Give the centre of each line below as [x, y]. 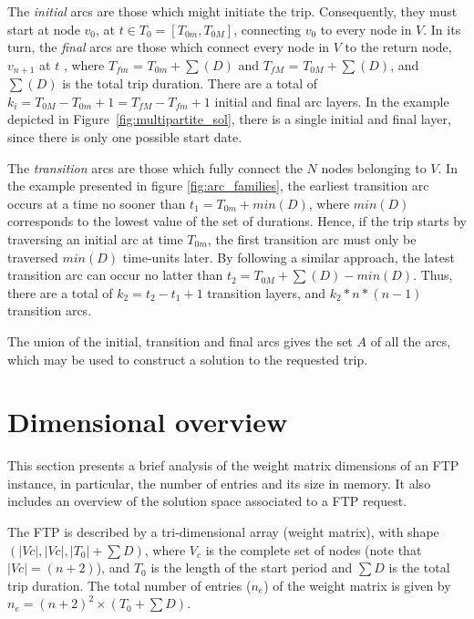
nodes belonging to [374, 167]
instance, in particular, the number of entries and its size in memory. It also [219, 483]
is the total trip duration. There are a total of [190, 83]
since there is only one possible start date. [125, 137]
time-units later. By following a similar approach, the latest [289, 257]
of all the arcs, [411, 340]
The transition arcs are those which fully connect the [155, 167]
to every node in [366, 29]
